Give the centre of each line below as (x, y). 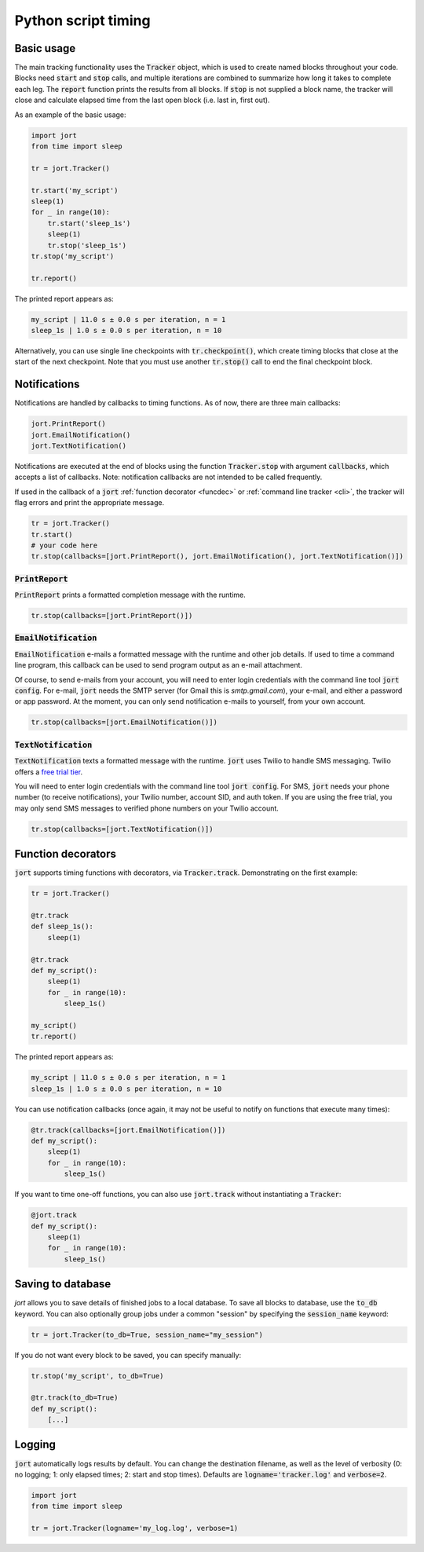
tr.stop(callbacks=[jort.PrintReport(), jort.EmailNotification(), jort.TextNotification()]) (217, 556)
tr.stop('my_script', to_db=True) (97, 1376)
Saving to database (63, 1284)
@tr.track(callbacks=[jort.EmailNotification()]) (128, 1130)
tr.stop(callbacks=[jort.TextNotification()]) (122, 829)
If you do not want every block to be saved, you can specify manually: (128, 1355)
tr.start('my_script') (75, 190)
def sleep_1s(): (62, 926)
